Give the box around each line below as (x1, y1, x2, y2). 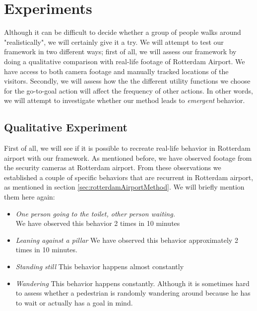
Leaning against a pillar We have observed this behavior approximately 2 (15, 234, 238, 245)
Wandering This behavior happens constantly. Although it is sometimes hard (15, 278, 250, 288)
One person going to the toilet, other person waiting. (15, 208, 175, 218)
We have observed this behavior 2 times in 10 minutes (15, 218, 180, 228)
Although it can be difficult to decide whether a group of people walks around (4, 27, 241, 37)
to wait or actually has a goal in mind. (15, 297, 133, 308)
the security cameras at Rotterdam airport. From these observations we (4, 162, 221, 173)
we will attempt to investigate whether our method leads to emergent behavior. (4, 95, 245, 105)
